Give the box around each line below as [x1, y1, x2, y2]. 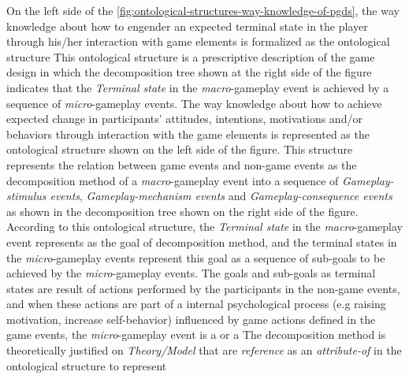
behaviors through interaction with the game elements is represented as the [6, 125, 370, 142]
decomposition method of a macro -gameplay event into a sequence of [6, 172, 339, 188]
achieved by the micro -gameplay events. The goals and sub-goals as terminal [6, 265, 376, 281]
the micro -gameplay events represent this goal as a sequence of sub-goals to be [6, 249, 385, 266]
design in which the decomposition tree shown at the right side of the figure [6, 64, 372, 80]
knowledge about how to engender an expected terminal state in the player [6, 17, 368, 34]
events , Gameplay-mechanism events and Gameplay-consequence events [50, 188, 392, 204]
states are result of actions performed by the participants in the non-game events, [6, 280, 400, 296]
